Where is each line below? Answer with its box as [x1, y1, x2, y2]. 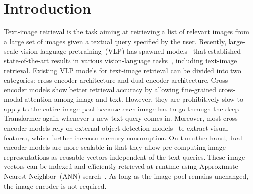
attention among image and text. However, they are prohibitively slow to [24, 94, 244, 104]
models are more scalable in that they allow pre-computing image [29, 142, 226, 152]
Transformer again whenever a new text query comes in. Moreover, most [4, 113, 221, 123]
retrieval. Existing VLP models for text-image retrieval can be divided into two [4, 65, 241, 75]
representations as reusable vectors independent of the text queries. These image [4, 151, 245, 162]
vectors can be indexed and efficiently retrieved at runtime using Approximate [4, 161, 238, 171]
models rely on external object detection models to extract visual [29, 123, 228, 133]
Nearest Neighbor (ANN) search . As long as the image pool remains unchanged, [4, 171, 249, 181]
